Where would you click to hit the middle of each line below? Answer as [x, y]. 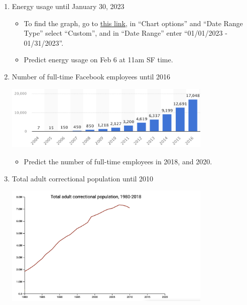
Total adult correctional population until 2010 [83, 178]
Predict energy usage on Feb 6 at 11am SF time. [98, 60]
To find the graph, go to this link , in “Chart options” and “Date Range [133, 23]
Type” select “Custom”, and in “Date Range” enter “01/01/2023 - [126, 33]
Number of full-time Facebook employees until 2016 [91, 76]
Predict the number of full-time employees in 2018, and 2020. [118, 161]
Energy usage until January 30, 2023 [68, 6]
